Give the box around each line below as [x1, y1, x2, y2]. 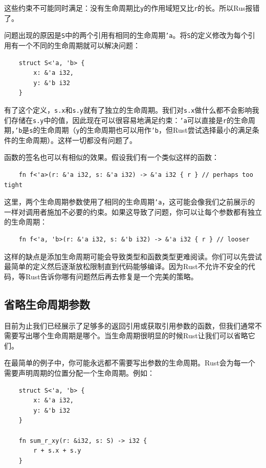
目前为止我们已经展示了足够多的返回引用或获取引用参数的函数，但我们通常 [4, 320, 255, 331]
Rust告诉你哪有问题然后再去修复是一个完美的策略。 [25, 271, 198, 281]
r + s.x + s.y [33, 447, 81, 455]
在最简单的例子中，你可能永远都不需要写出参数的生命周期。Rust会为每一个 [4, 357, 255, 368]
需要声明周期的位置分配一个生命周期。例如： [4, 368, 154, 378]
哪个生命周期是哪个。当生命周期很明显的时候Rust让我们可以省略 [32, 330, 248, 341]
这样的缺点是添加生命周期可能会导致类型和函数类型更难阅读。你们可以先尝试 [4, 251, 262, 261]
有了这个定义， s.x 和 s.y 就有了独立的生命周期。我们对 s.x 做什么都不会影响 [4, 104, 252, 115]
